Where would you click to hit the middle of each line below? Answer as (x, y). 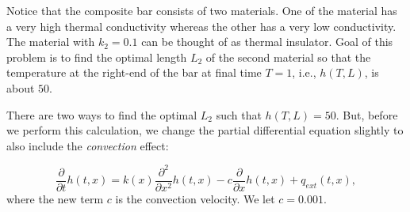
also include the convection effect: (88, 145)
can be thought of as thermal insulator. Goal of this (267, 42)
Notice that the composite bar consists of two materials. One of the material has (202, 10)
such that (239, 114)
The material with (51, 42)
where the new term (55, 198)
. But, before (367, 114)
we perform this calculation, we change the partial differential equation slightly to (205, 130)
